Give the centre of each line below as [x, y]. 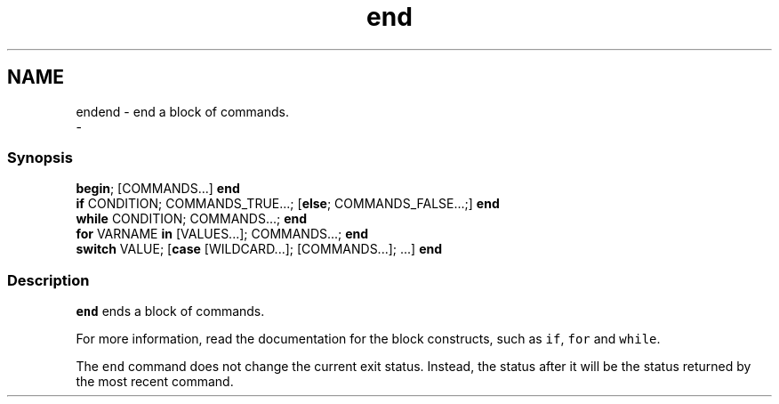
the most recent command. [155, 382]
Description [48, 280]
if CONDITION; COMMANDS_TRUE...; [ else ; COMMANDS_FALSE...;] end [288, 204]
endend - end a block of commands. [182, 111]
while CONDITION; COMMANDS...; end [192, 219]
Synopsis [40, 157]
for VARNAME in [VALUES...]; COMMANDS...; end [222, 234]
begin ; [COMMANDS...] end [158, 189]
